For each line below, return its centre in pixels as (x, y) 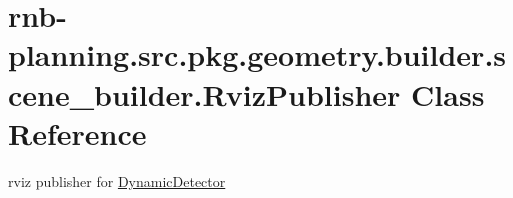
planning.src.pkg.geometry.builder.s (257, 54)
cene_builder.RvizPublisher (204, 93)
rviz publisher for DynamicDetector (117, 180)
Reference (77, 132)
